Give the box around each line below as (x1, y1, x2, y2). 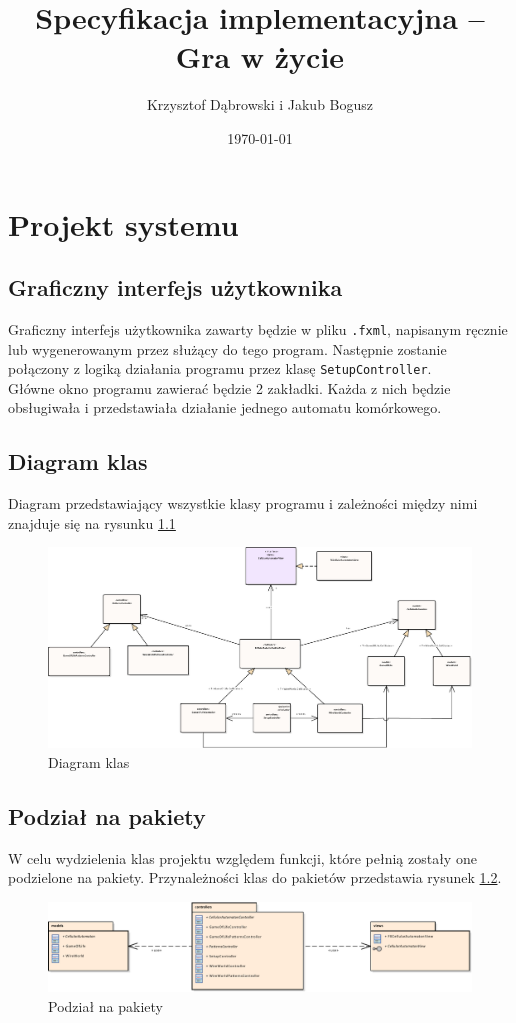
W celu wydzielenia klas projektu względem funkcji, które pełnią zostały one (8, 847, 477, 868)
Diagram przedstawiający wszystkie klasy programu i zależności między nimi (8, 493, 478, 514)
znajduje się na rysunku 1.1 (8, 512, 176, 533)
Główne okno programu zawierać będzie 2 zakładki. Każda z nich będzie (8, 377, 451, 398)
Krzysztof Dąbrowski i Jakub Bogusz (146, 94, 374, 115)
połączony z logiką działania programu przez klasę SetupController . (8, 358, 432, 379)
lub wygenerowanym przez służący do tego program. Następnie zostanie (8, 338, 447, 359)
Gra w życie (175, 36, 345, 77)
